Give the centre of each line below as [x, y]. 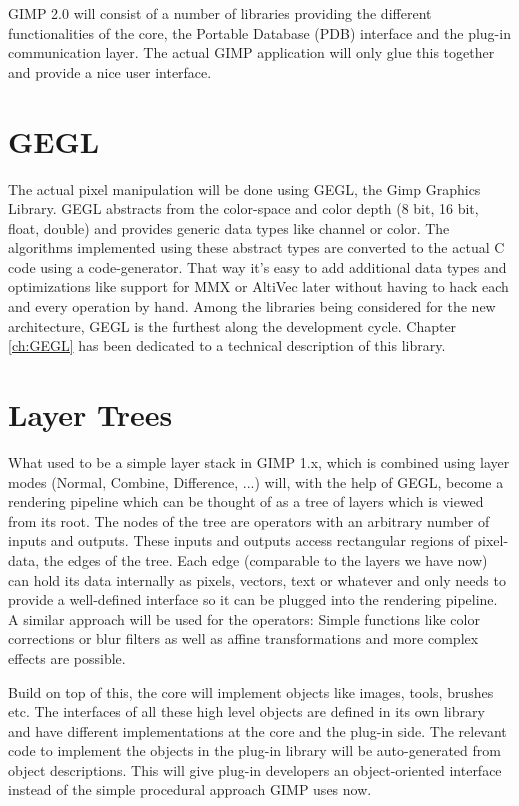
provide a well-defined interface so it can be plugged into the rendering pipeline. [253, 599]
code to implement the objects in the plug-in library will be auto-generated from [254, 750]
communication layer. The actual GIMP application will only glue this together [251, 52]
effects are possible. [67, 657]
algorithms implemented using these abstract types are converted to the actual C [256, 247]
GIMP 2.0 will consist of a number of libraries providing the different [220, 13]
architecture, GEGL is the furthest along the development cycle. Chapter [232, 325]
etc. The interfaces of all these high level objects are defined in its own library [246, 711]
